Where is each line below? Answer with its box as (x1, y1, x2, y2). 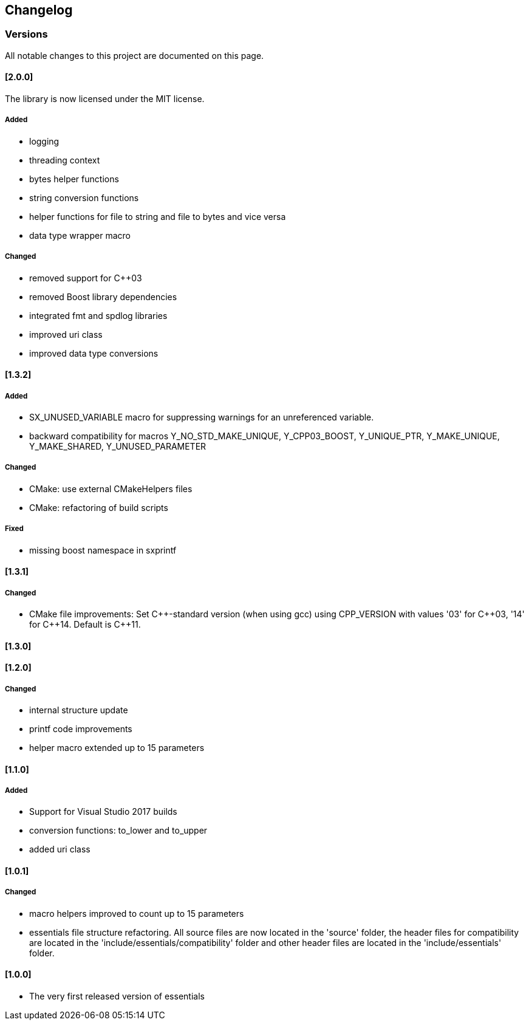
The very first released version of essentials (29, 990, 205, 1001)
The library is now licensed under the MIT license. (5, 94, 205, 105)
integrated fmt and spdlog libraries (29, 310, 168, 321)
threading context (29, 154, 100, 165)
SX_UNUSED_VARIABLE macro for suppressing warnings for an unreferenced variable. (29, 411, 374, 422)
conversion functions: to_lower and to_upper (29, 825, 208, 836)
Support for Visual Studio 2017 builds (29, 806, 177, 817)
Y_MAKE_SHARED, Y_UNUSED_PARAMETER (29, 441, 206, 451)
